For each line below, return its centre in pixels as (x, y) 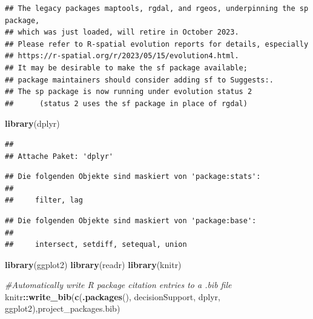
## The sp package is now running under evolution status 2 (129, 92)
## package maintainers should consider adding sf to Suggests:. (139, 80)
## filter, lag (44, 200)
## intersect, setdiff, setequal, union (96, 245)
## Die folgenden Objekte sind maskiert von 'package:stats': (133, 177)
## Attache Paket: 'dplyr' (59, 156)
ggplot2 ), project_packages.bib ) (63, 308)
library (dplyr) (32, 123)
